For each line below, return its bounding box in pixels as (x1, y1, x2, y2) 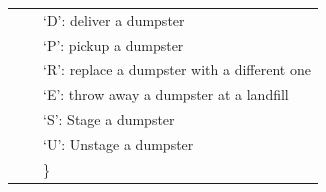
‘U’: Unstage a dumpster (43, 133, 194, 154)
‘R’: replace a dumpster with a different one (43, 59, 311, 80)
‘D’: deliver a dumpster (43, 9, 185, 30)
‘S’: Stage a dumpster (43, 109, 175, 130)
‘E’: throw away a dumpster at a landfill (43, 84, 289, 105)
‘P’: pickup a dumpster (43, 34, 184, 55)
